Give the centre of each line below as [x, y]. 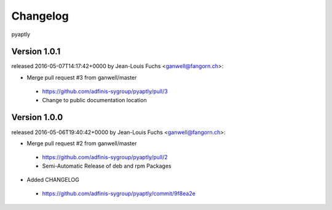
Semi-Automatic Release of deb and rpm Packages [107, 166]
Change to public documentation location [94, 100]
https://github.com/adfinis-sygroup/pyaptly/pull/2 [105, 157]
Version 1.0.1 [36, 52]
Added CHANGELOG [53, 180]
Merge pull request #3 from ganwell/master [82, 77]
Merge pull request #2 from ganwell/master [82, 143]
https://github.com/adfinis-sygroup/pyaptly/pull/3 [105, 91]
